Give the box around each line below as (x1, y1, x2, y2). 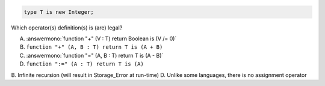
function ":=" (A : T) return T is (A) (26, 61, 144, 67)
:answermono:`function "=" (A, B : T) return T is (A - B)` (26, 52, 164, 59)
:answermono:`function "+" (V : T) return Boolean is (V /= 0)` (26, 35, 177, 42)
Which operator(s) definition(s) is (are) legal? (11, 24, 123, 31)
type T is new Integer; (23, 8, 94, 15)
